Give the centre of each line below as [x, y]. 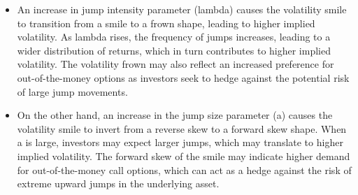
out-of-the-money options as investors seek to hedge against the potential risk [183, 77]
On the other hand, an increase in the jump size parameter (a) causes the [175, 115]
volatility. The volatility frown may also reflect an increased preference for [176, 64]
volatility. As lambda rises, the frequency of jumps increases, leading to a [174, 37]
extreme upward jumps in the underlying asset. [118, 183]
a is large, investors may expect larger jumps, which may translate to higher [180, 142]
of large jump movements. [72, 91]
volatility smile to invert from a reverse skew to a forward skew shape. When [182, 128]
